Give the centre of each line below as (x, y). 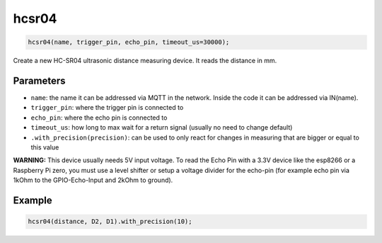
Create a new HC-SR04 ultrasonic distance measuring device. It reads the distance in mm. (145, 61)
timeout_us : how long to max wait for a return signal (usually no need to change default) (162, 128)
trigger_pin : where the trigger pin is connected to (107, 108)
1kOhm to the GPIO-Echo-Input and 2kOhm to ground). (93, 180)
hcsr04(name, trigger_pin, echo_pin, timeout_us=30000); (129, 42)
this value (45, 147)
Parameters (39, 80)
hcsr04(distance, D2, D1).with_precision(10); (110, 222)
